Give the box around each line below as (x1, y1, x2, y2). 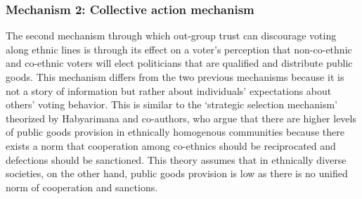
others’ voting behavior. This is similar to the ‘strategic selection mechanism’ (6, 97, 337, 112)
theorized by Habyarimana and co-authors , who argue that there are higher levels (6, 110, 356, 125)
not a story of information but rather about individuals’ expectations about (6, 83, 332, 98)
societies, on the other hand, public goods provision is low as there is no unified (6, 166, 348, 181)
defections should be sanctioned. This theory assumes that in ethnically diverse (6, 152, 347, 167)
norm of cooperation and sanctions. (6, 179, 158, 194)
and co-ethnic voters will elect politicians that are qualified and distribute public (6, 56, 353, 70)
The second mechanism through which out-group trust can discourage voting (6, 28, 337, 43)
